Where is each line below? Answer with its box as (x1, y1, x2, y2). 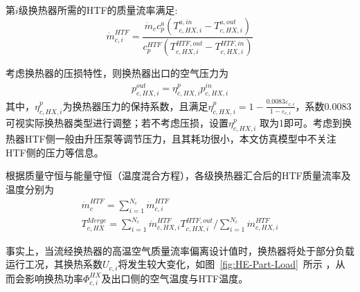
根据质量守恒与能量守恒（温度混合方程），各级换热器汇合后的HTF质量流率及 (6, 168, 351, 183)
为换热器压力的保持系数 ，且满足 (62, 98, 208, 113)
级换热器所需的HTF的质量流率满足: (18, 3, 178, 17)
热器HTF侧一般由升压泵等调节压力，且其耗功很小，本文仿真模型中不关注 (6, 131, 336, 146)
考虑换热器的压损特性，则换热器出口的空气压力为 (6, 66, 228, 80)
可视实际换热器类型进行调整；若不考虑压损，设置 (6, 116, 228, 130)
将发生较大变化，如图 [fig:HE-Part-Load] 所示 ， (118, 257, 336, 271)
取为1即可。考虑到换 (260, 116, 352, 130)
